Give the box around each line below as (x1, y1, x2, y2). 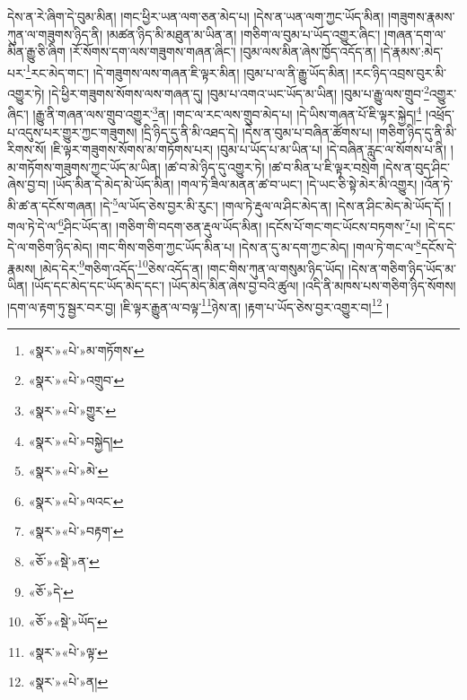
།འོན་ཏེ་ (421, 175, 454, 194)
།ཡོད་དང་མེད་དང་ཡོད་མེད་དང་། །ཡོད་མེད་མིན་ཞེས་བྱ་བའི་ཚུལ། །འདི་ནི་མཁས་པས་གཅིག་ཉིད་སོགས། (31, 276, 456, 294)
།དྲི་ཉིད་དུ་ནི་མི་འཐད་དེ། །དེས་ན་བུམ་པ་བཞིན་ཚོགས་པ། (141, 122, 373, 141)
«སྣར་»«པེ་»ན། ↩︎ (28, 672, 109, 691)
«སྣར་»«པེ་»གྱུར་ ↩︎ (28, 400, 117, 419)
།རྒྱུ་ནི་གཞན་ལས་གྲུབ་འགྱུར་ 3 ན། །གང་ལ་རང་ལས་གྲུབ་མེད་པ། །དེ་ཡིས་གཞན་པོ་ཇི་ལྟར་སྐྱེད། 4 (32, 102, 422, 123)
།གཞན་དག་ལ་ (384, 24, 446, 43)
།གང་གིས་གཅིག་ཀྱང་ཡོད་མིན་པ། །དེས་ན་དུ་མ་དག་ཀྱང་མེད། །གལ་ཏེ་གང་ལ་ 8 (96, 235, 421, 257)
